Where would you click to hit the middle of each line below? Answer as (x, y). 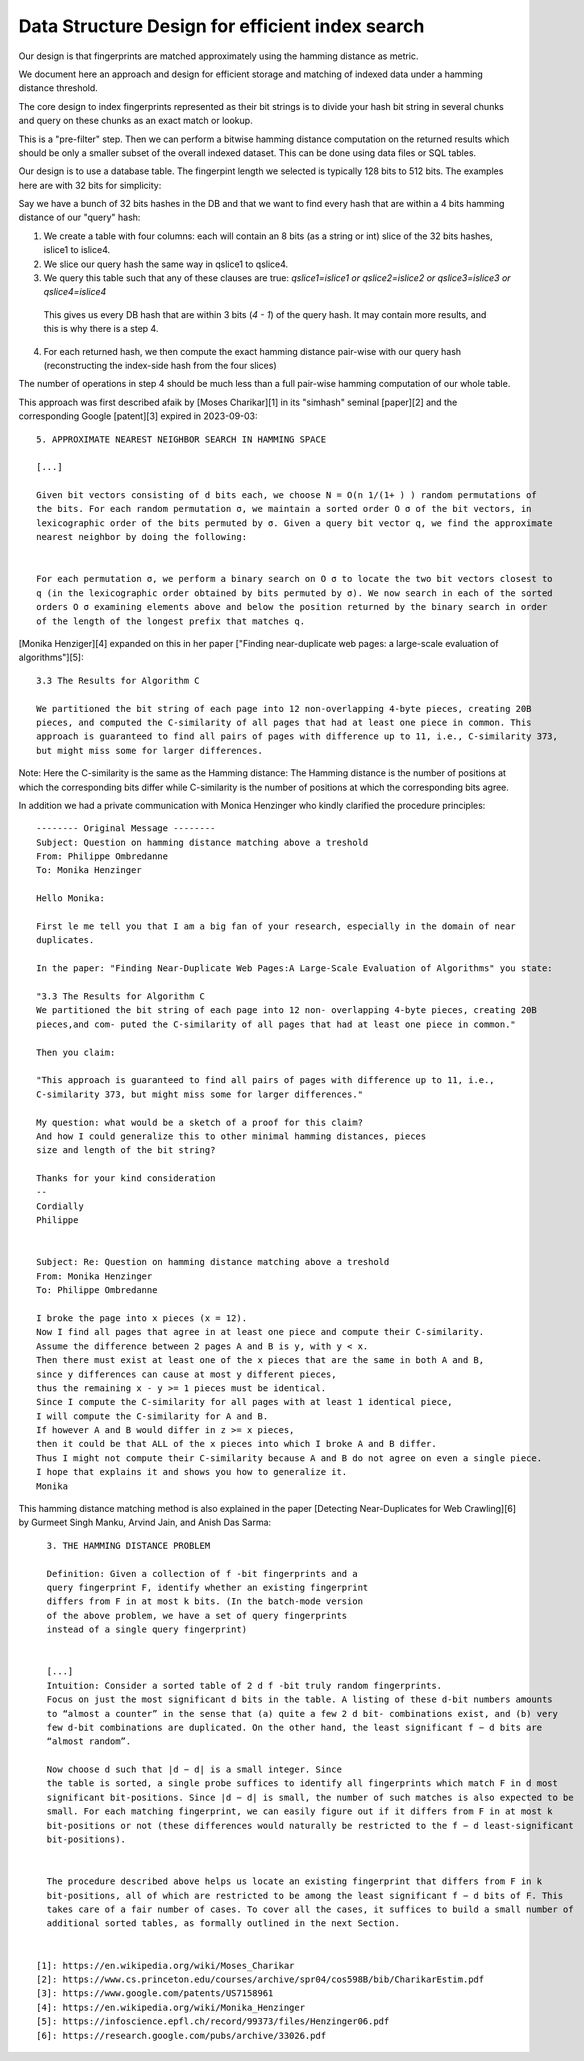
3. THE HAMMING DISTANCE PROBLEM (128, 1545)
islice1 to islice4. (76, 250)
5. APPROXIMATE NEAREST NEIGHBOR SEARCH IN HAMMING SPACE (181, 439)
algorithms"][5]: (51, 657)
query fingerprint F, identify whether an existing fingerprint (207, 1587)
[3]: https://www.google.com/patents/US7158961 (155, 1993)
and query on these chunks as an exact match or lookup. (136, 121)
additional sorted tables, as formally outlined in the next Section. (223, 1923)
